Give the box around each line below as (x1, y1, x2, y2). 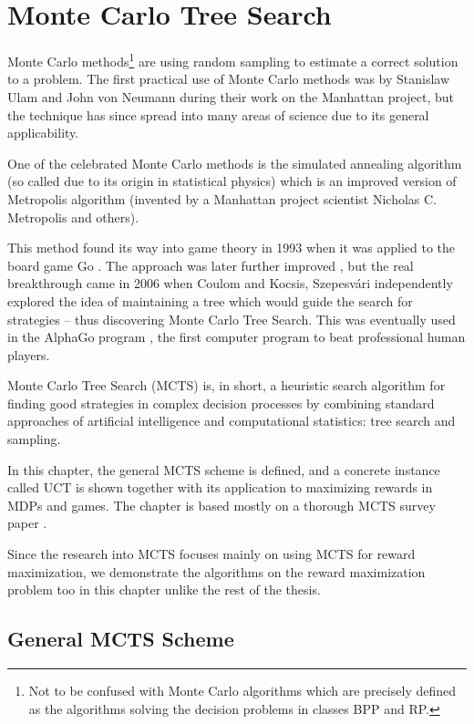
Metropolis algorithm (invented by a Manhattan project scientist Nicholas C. (7, 189, 438, 208)
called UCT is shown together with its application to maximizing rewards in (7, 478, 433, 497)
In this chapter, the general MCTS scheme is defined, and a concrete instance (7, 460, 440, 479)
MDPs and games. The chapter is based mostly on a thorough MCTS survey (7, 495, 436, 514)
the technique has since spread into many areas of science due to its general (7, 105, 429, 124)
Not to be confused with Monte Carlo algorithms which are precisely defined (28, 681, 457, 700)
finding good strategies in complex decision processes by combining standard (7, 393, 435, 412)
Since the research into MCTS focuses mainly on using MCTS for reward (7, 544, 416, 564)
